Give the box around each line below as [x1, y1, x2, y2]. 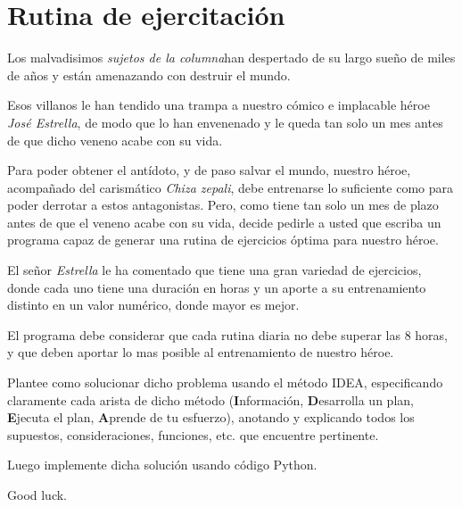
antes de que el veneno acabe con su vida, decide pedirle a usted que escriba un [7, 212, 441, 231]
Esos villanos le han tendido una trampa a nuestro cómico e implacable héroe [7, 96, 430, 114]
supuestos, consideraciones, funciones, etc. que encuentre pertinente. [7, 425, 379, 444]
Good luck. [7, 486, 68, 503]
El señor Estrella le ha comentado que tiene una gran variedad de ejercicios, [7, 261, 422, 279]
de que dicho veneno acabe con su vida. [7, 130, 223, 149]
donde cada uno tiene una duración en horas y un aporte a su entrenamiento [7, 278, 426, 296]
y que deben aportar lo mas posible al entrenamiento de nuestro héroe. [7, 343, 394, 362]
